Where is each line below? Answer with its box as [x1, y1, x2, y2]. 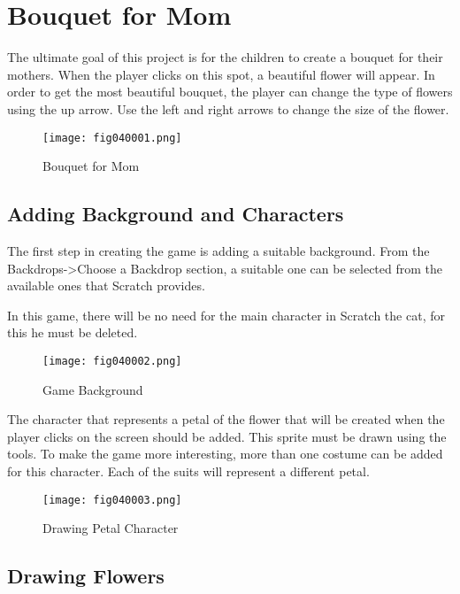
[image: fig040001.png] [42, 131, 182, 144]
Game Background [42, 380, 143, 398]
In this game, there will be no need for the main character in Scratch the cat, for [7, 305, 445, 324]
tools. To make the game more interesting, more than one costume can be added [7, 444, 443, 463]
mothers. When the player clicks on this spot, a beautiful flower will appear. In [7, 65, 435, 83]
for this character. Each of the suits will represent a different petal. [7, 461, 370, 480]
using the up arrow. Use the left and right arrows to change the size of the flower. [7, 99, 449, 118]
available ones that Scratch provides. [7, 276, 205, 295]
